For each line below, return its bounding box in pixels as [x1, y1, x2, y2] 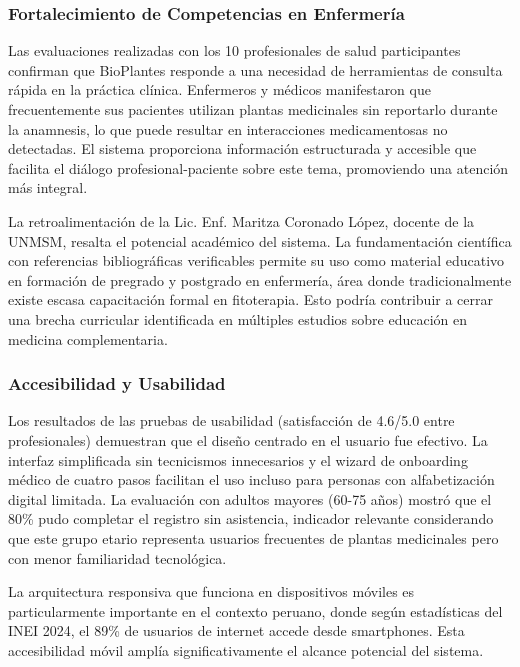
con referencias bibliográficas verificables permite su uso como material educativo [8, 250, 505, 271]
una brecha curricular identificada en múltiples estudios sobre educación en [8, 308, 468, 329]
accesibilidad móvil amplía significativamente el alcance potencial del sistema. [8, 639, 484, 660]
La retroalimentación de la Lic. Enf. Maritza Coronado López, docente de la [8, 210, 475, 231]
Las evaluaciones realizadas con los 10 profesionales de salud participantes [8, 40, 461, 61]
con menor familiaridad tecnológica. [8, 547, 227, 568]
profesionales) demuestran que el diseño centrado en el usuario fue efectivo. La [8, 429, 488, 450]
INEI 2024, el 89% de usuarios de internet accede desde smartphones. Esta [8, 620, 465, 641]
